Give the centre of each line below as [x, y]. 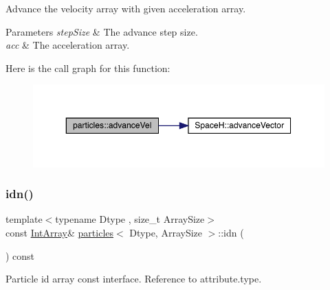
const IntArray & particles [60, 232]
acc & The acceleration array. [68, 45]
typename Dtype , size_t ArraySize [130, 219]
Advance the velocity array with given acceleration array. [126, 8]
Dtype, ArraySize [166, 232]
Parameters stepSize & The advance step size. [102, 31]
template [24, 219]
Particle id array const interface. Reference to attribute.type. [134, 279]
